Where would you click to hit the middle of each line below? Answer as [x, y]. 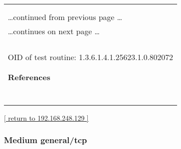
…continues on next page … [54, 31]
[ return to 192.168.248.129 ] [46, 118]
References [29, 77]
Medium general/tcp [46, 139]
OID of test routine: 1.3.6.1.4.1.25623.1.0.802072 [90, 57]
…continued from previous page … [65, 17]
